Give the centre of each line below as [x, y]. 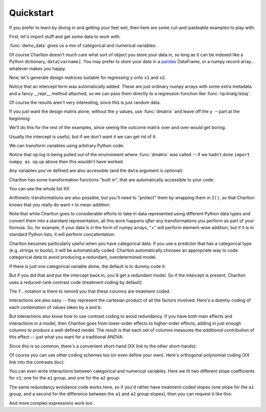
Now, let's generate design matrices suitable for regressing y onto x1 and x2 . [88, 77]
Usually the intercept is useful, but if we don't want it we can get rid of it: [83, 137]
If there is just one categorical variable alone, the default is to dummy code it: [87, 266]
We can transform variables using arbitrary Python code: [67, 146]
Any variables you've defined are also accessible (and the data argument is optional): [97, 171]
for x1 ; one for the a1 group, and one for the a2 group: [65, 378]
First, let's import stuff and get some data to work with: [65, 36]
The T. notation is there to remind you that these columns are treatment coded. [90, 291]
